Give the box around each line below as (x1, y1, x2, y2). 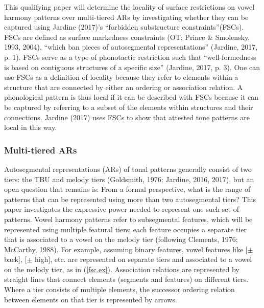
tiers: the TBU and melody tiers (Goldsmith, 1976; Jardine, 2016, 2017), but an (4, 173, 254, 184)
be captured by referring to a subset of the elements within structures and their (4, 101, 253, 112)
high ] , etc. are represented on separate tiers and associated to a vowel (34, 254, 252, 265)
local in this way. (4, 122, 57, 133)
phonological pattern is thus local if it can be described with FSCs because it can (4, 92, 259, 102)
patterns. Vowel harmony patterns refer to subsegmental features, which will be (4, 213, 253, 224)
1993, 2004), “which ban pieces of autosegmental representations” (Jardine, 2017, (4, 41, 258, 52)
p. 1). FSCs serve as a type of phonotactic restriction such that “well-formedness (4, 51, 256, 62)
